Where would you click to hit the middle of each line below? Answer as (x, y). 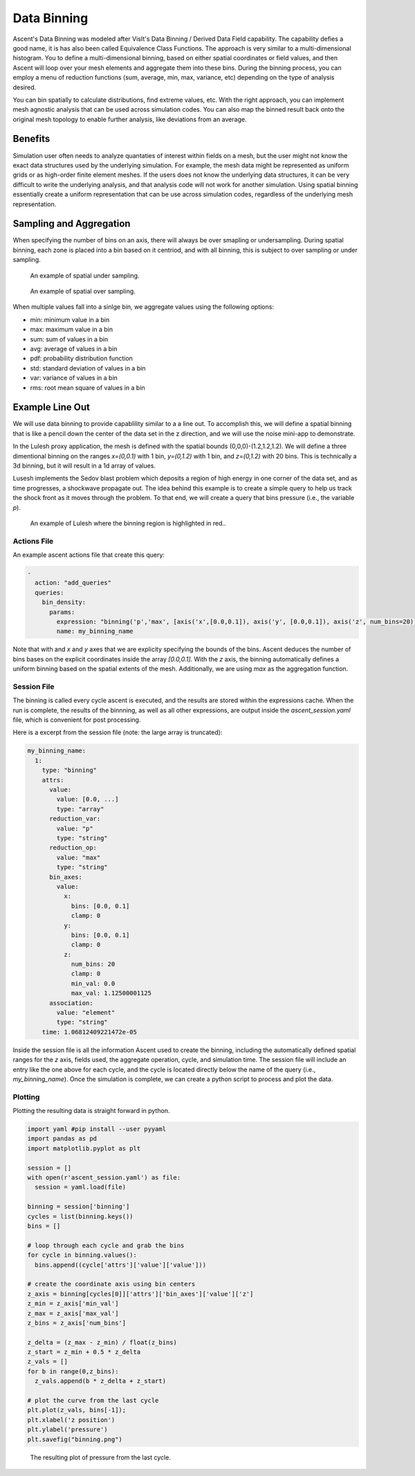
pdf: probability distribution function (81, 358)
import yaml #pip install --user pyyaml (96, 1129)
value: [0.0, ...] (87, 799)
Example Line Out (51, 408)
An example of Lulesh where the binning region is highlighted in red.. (128, 523)
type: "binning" (69, 770)
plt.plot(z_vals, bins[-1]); (77, 1410)
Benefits (31, 139)
